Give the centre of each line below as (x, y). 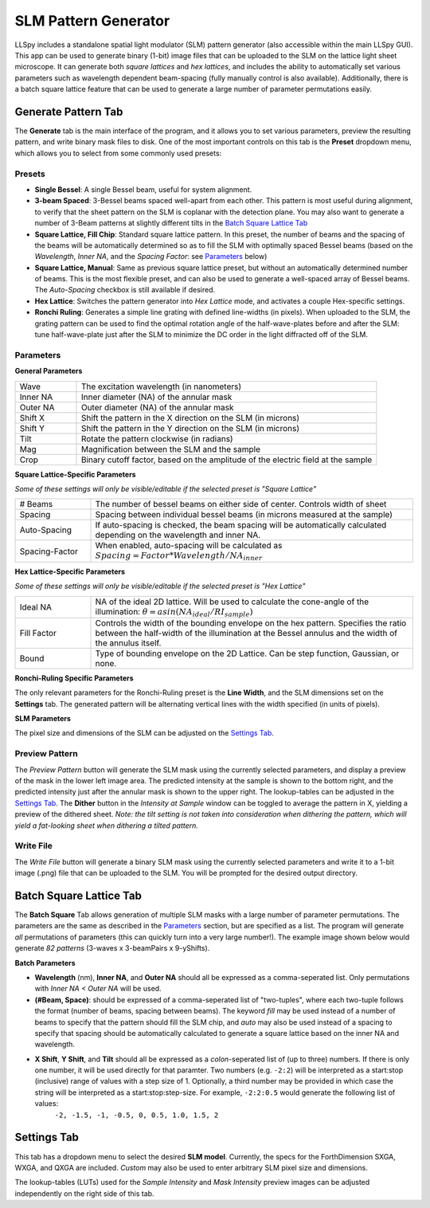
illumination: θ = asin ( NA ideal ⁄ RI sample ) (174, 612)
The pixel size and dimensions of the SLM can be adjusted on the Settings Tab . (145, 733)
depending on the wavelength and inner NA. (178, 535)
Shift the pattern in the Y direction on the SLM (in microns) (190, 428)
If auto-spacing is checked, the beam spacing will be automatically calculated (241, 525)
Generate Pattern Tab (69, 112)
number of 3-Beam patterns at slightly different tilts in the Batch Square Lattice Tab (171, 223)
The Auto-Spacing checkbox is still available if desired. (125, 290)
